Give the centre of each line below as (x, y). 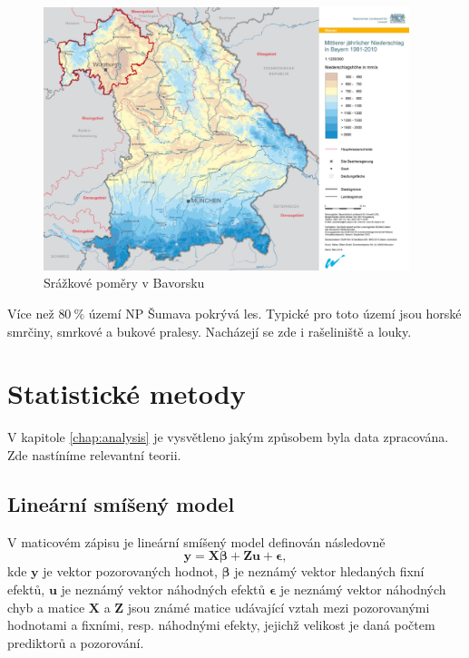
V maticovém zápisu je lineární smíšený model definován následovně (196, 541)
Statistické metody (127, 393)
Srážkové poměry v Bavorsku (124, 283)
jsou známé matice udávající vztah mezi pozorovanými (278, 607)
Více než (31, 314)
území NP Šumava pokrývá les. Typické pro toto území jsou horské (275, 314)
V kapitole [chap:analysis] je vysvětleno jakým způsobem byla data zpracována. (228, 437)
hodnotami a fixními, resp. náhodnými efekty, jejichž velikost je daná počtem (221, 625)
